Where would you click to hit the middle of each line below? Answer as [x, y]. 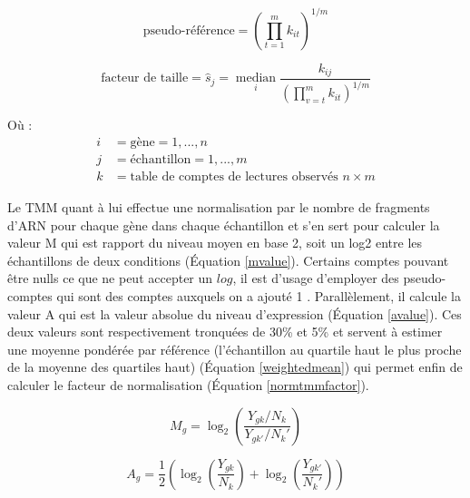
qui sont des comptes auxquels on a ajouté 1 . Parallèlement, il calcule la [259, 295]
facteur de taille [145, 78]
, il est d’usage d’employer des [316, 278]
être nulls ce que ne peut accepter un [110, 278]
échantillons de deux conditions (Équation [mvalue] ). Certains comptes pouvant [228, 260]
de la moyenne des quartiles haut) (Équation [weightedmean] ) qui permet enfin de [235, 367]
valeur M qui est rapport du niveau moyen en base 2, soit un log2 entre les [215, 243]
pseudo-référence [189, 30]
